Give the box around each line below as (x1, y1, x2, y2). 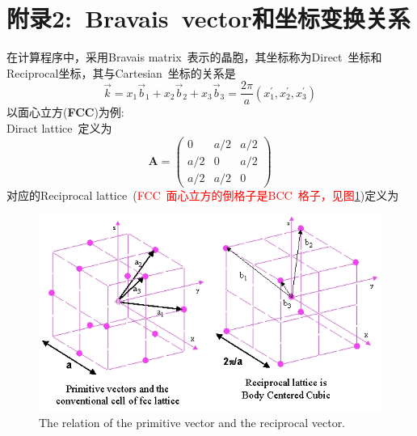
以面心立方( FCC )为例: (6, 104, 124, 121)
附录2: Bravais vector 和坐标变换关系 (6, 2, 411, 35)
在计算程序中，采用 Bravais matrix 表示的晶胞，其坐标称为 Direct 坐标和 (6, 49, 382, 66)
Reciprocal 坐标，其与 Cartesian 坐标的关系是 (6, 64, 236, 81)
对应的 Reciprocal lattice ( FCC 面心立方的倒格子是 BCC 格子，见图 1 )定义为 (6, 186, 399, 203)
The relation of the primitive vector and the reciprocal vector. (39, 413, 346, 430)
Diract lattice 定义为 (6, 119, 112, 136)
